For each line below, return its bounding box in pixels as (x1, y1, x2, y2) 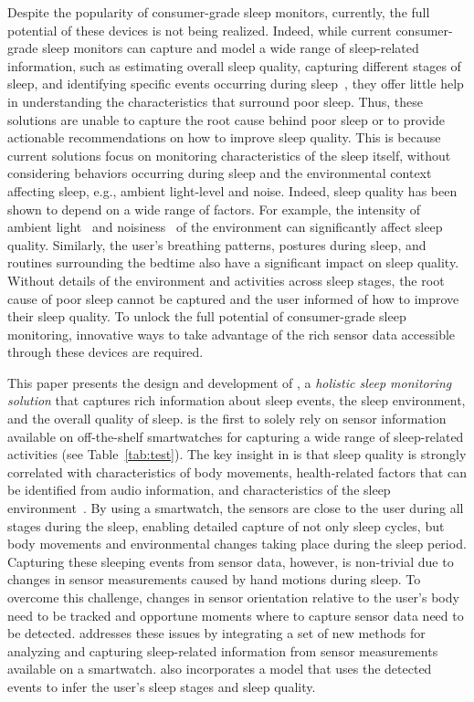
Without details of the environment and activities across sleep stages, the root (7, 270, 445, 289)
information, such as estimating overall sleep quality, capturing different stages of (7, 56, 461, 75)
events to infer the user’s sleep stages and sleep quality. (7, 676, 316, 696)
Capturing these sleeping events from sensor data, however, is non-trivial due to (7, 551, 454, 571)
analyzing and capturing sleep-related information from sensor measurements (7, 641, 438, 660)
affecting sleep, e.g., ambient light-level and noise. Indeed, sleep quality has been (7, 181, 458, 200)
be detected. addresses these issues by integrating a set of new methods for (7, 623, 426, 643)
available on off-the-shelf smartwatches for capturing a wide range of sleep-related (7, 426, 464, 445)
